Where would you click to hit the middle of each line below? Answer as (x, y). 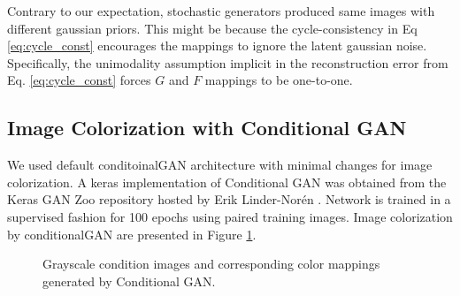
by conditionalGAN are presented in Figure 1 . (132, 234)
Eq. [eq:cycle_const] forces (79, 80)
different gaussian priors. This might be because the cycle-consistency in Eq (212, 28)
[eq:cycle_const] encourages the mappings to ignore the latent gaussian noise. (217, 46)
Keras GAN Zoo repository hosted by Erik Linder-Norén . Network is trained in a (229, 199)
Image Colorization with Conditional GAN (207, 128)
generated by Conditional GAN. (129, 281)
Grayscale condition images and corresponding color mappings (211, 264)
